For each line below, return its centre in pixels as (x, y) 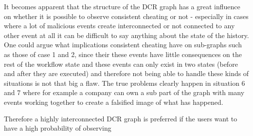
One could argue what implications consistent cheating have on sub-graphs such (123, 45)
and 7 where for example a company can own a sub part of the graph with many (124, 92)
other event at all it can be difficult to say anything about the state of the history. (126, 35)
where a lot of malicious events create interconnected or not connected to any (119, 26)
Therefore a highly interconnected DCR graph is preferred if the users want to (121, 118)
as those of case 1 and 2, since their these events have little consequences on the (123, 54)
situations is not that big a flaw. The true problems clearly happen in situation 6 (125, 83)
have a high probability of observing (58, 128)
